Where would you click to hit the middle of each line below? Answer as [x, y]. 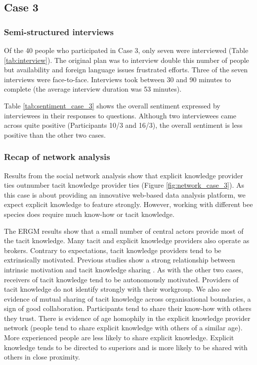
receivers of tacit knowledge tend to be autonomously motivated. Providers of [121, 279]
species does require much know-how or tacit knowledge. [89, 214]
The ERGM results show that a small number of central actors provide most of [124, 231]
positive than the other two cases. [55, 134]
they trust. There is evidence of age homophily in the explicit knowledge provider [127, 318]
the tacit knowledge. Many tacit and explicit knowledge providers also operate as [127, 240]
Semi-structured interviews [59, 31]
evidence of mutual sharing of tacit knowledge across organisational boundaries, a [128, 298]
